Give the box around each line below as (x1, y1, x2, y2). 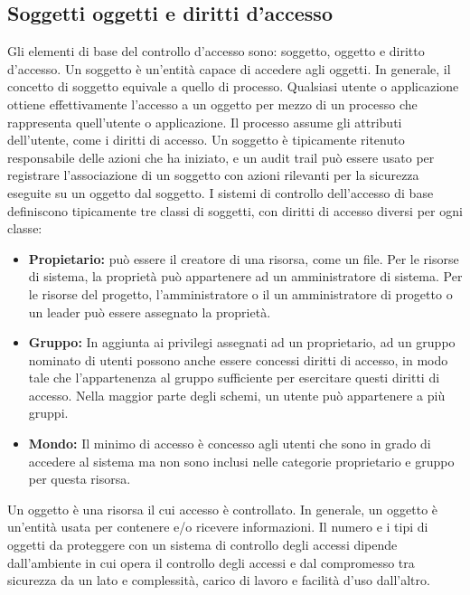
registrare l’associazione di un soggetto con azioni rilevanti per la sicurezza (7, 165, 419, 184)
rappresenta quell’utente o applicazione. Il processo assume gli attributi (7, 112, 402, 131)
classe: (7, 219, 42, 238)
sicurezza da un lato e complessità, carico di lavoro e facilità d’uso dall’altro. (7, 571, 430, 590)
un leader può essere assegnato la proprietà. (28, 302, 271, 321)
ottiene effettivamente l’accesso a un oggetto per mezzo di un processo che (7, 94, 418, 113)
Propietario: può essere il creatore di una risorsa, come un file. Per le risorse (28, 249, 459, 268)
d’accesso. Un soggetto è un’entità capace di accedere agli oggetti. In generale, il (7, 59, 451, 78)
